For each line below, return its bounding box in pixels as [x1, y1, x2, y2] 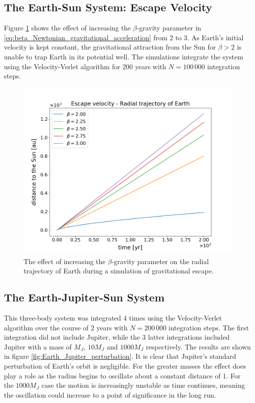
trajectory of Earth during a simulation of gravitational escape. [24, 266, 214, 276]
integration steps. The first [169, 322, 249, 332]
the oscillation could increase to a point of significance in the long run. [4, 389, 216, 400]
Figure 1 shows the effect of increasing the [4, 23, 131, 33]
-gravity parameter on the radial [112, 256, 209, 266]
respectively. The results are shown [145, 341, 251, 351]
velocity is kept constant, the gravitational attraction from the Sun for [4, 42, 216, 52]
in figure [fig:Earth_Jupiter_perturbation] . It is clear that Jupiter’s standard [4, 351, 236, 361]
